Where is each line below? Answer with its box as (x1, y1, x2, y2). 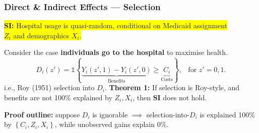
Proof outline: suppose (4, 109, 80, 119)
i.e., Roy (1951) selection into (4, 82, 95, 93)
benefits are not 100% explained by (4, 92, 112, 102)
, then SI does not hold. (133, 92, 207, 102)
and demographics (13, 30, 69, 40)
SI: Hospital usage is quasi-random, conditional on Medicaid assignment (4, 20, 228, 31)
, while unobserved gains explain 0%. (54, 119, 169, 129)
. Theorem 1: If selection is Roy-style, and (104, 82, 240, 93)
